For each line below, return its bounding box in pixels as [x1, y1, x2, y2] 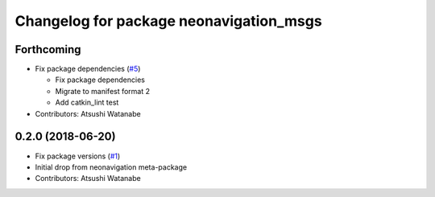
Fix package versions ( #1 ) [35, 151, 121, 161]
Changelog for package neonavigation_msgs [14, 12, 322, 30]
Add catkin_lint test [55, 97, 119, 108]
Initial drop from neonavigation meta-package [35, 162, 188, 172]
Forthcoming [14, 43, 81, 56]
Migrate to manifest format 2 [55, 86, 151, 96]
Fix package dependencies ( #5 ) [35, 64, 141, 74]
